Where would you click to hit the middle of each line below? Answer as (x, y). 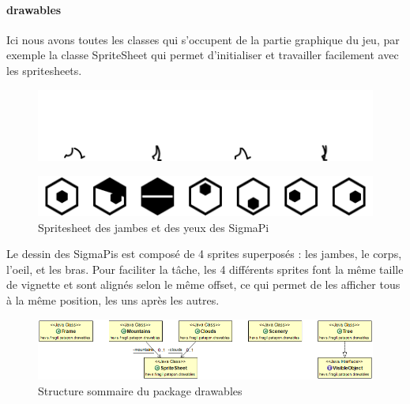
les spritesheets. (44, 70)
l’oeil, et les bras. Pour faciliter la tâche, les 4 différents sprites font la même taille (205, 269)
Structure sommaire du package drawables (140, 390)
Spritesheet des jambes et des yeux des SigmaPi (154, 227)
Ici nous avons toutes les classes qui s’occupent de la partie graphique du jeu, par (203, 39)
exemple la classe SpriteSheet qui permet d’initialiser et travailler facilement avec (203, 55)
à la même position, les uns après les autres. (113, 300)
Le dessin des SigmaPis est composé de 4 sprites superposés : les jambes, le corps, (204, 254)
